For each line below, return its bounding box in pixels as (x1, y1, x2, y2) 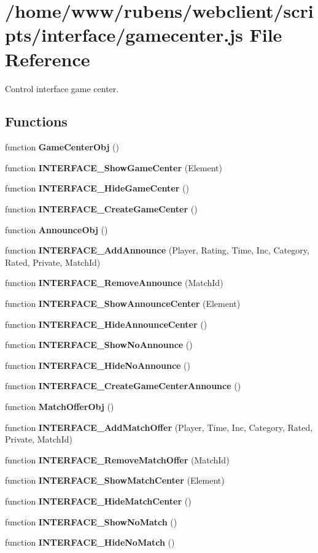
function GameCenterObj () (5, 141, 119, 153)
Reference (5, 46, 90, 71)
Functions (5, 112, 68, 131)
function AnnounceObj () (5, 223, 108, 236)
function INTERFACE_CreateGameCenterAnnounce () (5, 379, 241, 392)
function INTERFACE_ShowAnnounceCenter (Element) (5, 297, 241, 310)
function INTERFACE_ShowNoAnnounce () (5, 338, 193, 351)
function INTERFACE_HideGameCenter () (5, 182, 189, 195)
